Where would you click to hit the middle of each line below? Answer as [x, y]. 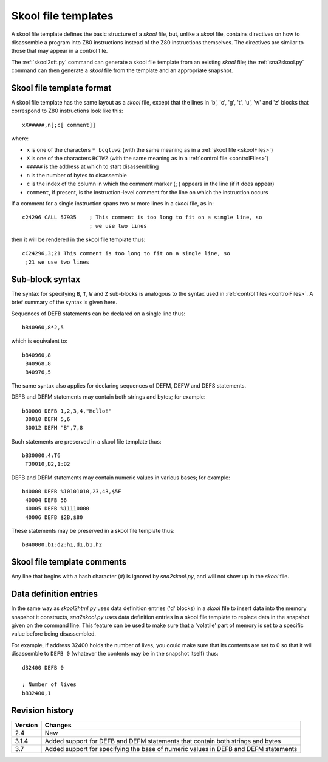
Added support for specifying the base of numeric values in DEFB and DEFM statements [171, 749]
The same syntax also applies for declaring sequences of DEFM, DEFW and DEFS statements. [129, 385]
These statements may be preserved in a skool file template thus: [93, 530]
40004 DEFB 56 [46, 500]
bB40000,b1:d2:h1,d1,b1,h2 [62, 545]
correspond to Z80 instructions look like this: [67, 111]
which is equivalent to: [39, 341]
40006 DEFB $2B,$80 [54, 517]
